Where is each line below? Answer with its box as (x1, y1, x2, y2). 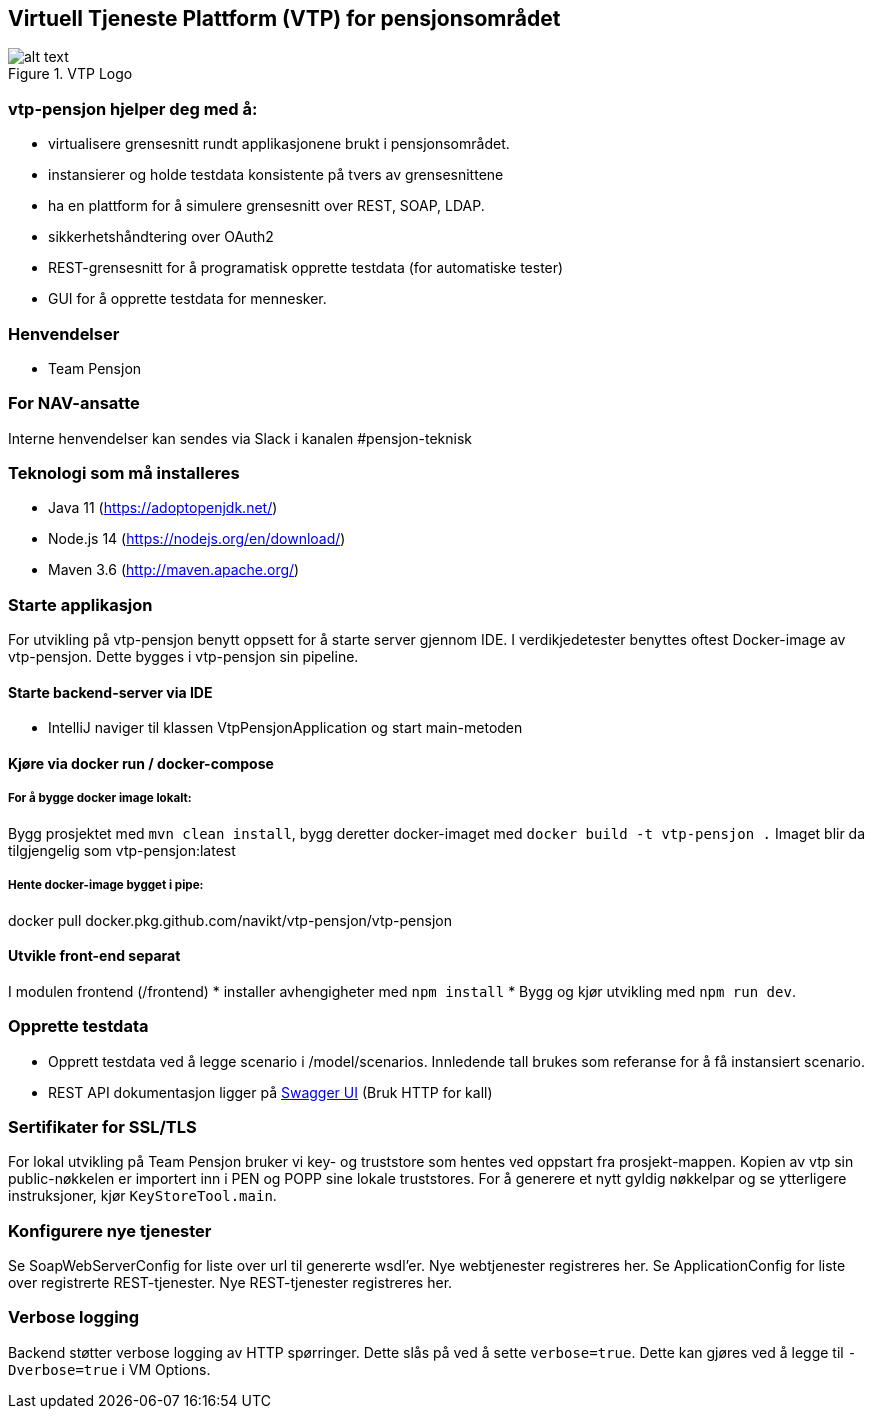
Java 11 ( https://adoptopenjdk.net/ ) (48, 499, 278, 517)
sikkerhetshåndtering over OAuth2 (48, 228, 274, 246)
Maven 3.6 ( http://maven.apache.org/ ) (48, 561, 300, 579)
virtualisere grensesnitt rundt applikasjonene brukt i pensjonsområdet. (48, 135, 510, 153)
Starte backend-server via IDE (8, 683, 213, 701)
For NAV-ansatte (8, 393, 140, 414)
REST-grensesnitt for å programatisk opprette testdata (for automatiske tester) (48, 259, 564, 277)
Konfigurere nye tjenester (8, 1220, 212, 1241)
